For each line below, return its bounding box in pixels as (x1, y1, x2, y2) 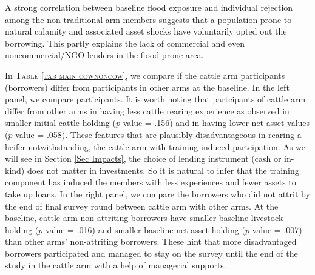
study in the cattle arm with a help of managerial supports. (5, 259, 226, 271)
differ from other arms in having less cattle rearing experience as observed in (5, 104, 290, 117)
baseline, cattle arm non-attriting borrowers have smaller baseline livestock (5, 211, 283, 224)
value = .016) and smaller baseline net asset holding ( (45, 223, 245, 236)
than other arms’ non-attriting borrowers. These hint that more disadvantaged (5, 235, 297, 248)
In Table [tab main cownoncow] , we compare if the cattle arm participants (5, 68, 285, 81)
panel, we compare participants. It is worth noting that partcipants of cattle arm (5, 93, 306, 105)
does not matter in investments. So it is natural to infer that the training (27, 164, 299, 176)
